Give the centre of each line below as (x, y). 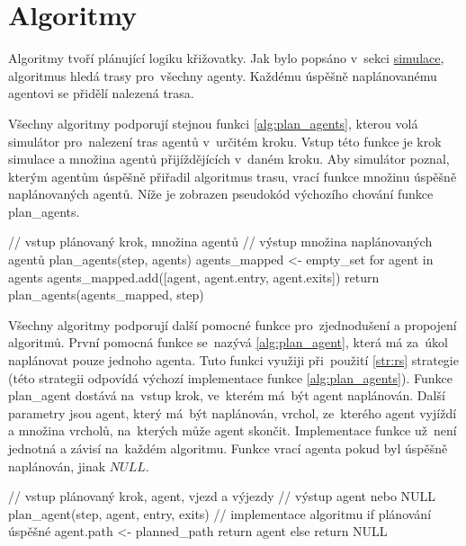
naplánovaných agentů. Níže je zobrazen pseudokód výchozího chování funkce (221, 194)
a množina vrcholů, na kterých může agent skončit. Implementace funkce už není (233, 430)
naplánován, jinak (57, 465)
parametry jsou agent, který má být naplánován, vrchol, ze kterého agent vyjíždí (233, 412)
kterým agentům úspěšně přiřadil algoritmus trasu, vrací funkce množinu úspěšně (233, 176)
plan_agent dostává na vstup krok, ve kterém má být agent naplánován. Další (227, 395)
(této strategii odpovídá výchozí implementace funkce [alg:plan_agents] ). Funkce (230, 377)
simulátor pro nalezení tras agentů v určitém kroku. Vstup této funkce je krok (225, 141)
